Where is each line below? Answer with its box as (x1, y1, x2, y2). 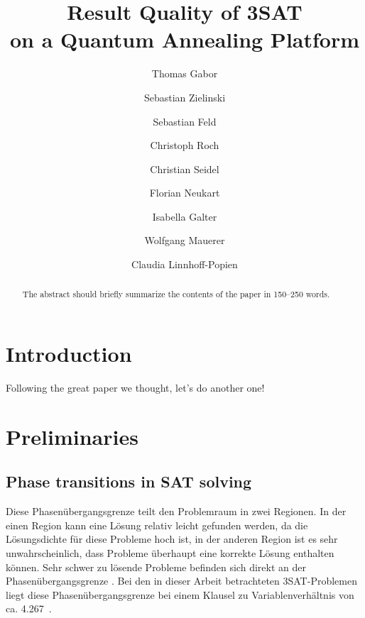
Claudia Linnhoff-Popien (131, 257, 238, 272)
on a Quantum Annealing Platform (9, 25, 360, 54)
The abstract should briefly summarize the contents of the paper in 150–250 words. (22, 288, 330, 300)
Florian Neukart (149, 185, 220, 200)
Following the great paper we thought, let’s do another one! (6, 380, 265, 395)
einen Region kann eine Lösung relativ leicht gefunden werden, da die (6, 517, 308, 532)
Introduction (6, 339, 132, 368)
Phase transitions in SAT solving (6, 470, 252, 492)
